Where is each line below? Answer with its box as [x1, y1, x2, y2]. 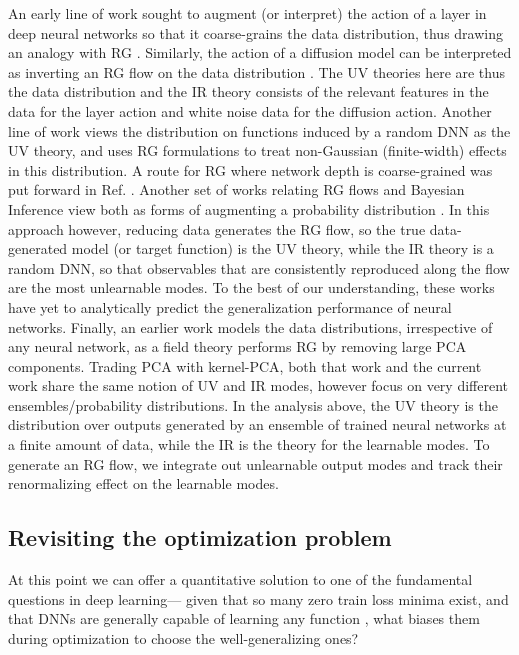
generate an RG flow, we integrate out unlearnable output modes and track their [8, 453, 503, 474]
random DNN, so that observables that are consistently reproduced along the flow [8, 257, 510, 278]
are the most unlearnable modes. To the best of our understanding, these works [8, 277, 495, 298]
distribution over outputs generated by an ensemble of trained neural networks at [8, 414, 507, 435]
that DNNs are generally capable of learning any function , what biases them [8, 608, 480, 629]
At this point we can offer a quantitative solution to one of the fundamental [8, 569, 473, 590]
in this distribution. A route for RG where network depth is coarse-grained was [8, 159, 493, 180]
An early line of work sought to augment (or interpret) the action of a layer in [8, 3, 487, 23]
